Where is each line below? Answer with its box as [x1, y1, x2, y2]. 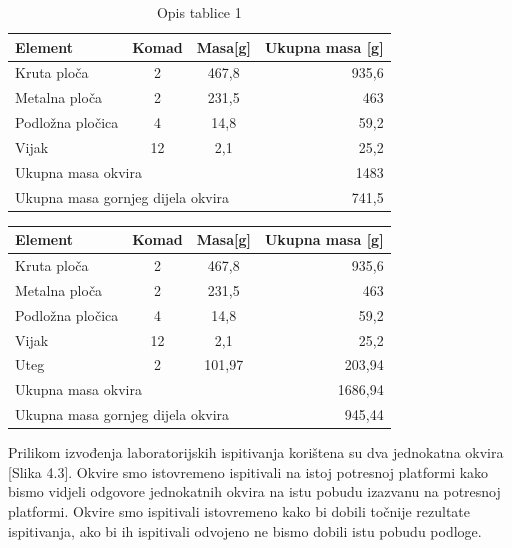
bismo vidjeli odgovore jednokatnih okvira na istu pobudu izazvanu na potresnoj [8, 481, 501, 502]
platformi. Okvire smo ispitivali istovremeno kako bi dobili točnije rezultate [8, 501, 471, 522]
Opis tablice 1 [156, 2, 242, 22]
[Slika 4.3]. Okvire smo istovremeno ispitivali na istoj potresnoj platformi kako [8, 461, 489, 482]
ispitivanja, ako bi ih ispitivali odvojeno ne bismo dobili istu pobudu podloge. [8, 520, 482, 541]
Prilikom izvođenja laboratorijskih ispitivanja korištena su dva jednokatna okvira [8, 442, 504, 463]
